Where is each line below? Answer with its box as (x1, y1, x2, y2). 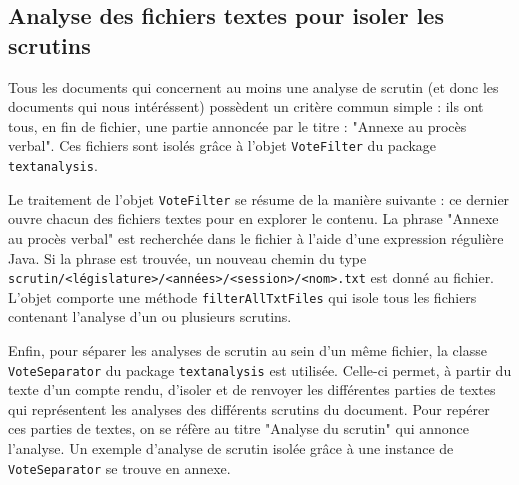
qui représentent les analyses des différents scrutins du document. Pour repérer (8, 398, 490, 419)
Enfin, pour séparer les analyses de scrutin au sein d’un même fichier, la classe (8, 340, 487, 361)
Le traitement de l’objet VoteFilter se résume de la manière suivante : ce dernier (8, 188, 510, 209)
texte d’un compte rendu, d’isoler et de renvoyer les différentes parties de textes (8, 379, 496, 400)
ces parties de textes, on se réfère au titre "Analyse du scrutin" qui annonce (8, 418, 470, 439)
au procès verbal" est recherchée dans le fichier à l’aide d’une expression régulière (8, 227, 504, 248)
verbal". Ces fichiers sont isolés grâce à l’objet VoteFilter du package (8, 135, 437, 156)
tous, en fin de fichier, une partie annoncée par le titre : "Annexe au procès (8, 115, 467, 136)
